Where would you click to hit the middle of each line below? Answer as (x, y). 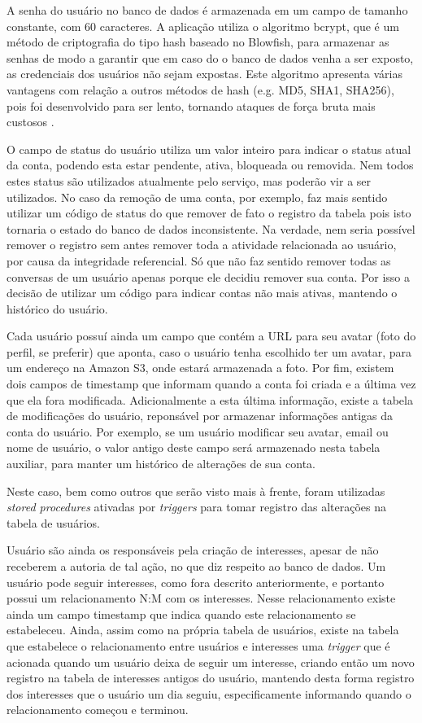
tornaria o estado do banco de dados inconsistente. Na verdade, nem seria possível (211, 228)
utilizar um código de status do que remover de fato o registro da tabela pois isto (209, 213)
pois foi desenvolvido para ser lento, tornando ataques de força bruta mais (191, 105)
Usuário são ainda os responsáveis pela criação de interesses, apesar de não (193, 550)
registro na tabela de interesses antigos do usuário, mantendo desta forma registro (211, 678)
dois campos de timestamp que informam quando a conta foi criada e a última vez (211, 384)
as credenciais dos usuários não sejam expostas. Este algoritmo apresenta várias (204, 74)
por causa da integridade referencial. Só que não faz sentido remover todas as (199, 260)
